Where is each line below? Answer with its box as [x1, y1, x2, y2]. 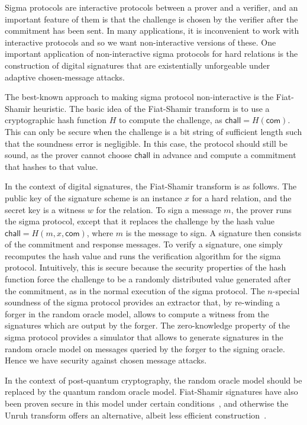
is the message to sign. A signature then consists [125, 226, 302, 239]
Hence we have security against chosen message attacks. [5, 354, 207, 366]
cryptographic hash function [5, 114, 107, 126]
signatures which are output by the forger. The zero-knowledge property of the [5, 319, 290, 331]
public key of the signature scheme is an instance [5, 191, 182, 204]
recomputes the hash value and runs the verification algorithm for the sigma [5, 249, 281, 262]
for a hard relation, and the [192, 191, 292, 204]
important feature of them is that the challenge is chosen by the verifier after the [5, 12, 298, 25]
